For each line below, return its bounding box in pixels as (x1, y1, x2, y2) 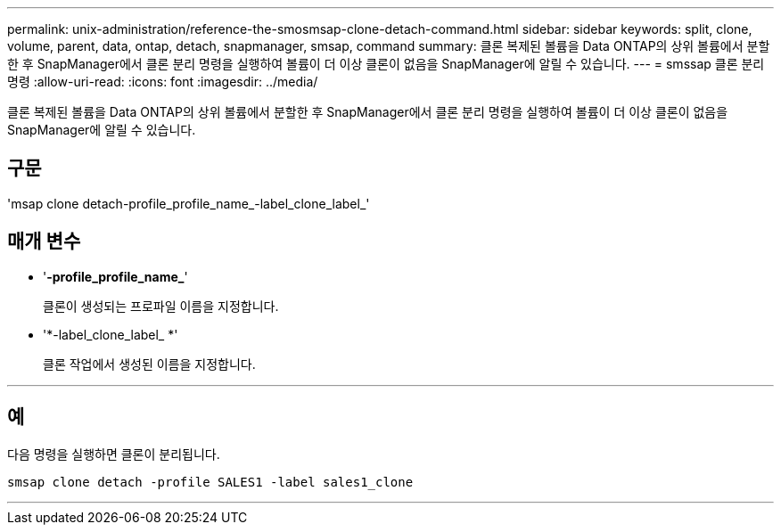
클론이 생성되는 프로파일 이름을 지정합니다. (43, 298, 279, 314)
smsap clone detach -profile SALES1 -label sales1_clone (7, 474, 414, 489)
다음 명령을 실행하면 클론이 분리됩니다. (7, 446, 220, 462)
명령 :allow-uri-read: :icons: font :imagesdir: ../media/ (7, 74, 318, 89)
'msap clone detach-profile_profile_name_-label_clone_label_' (7, 195, 370, 211)
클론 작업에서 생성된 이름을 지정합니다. (43, 356, 256, 372)
